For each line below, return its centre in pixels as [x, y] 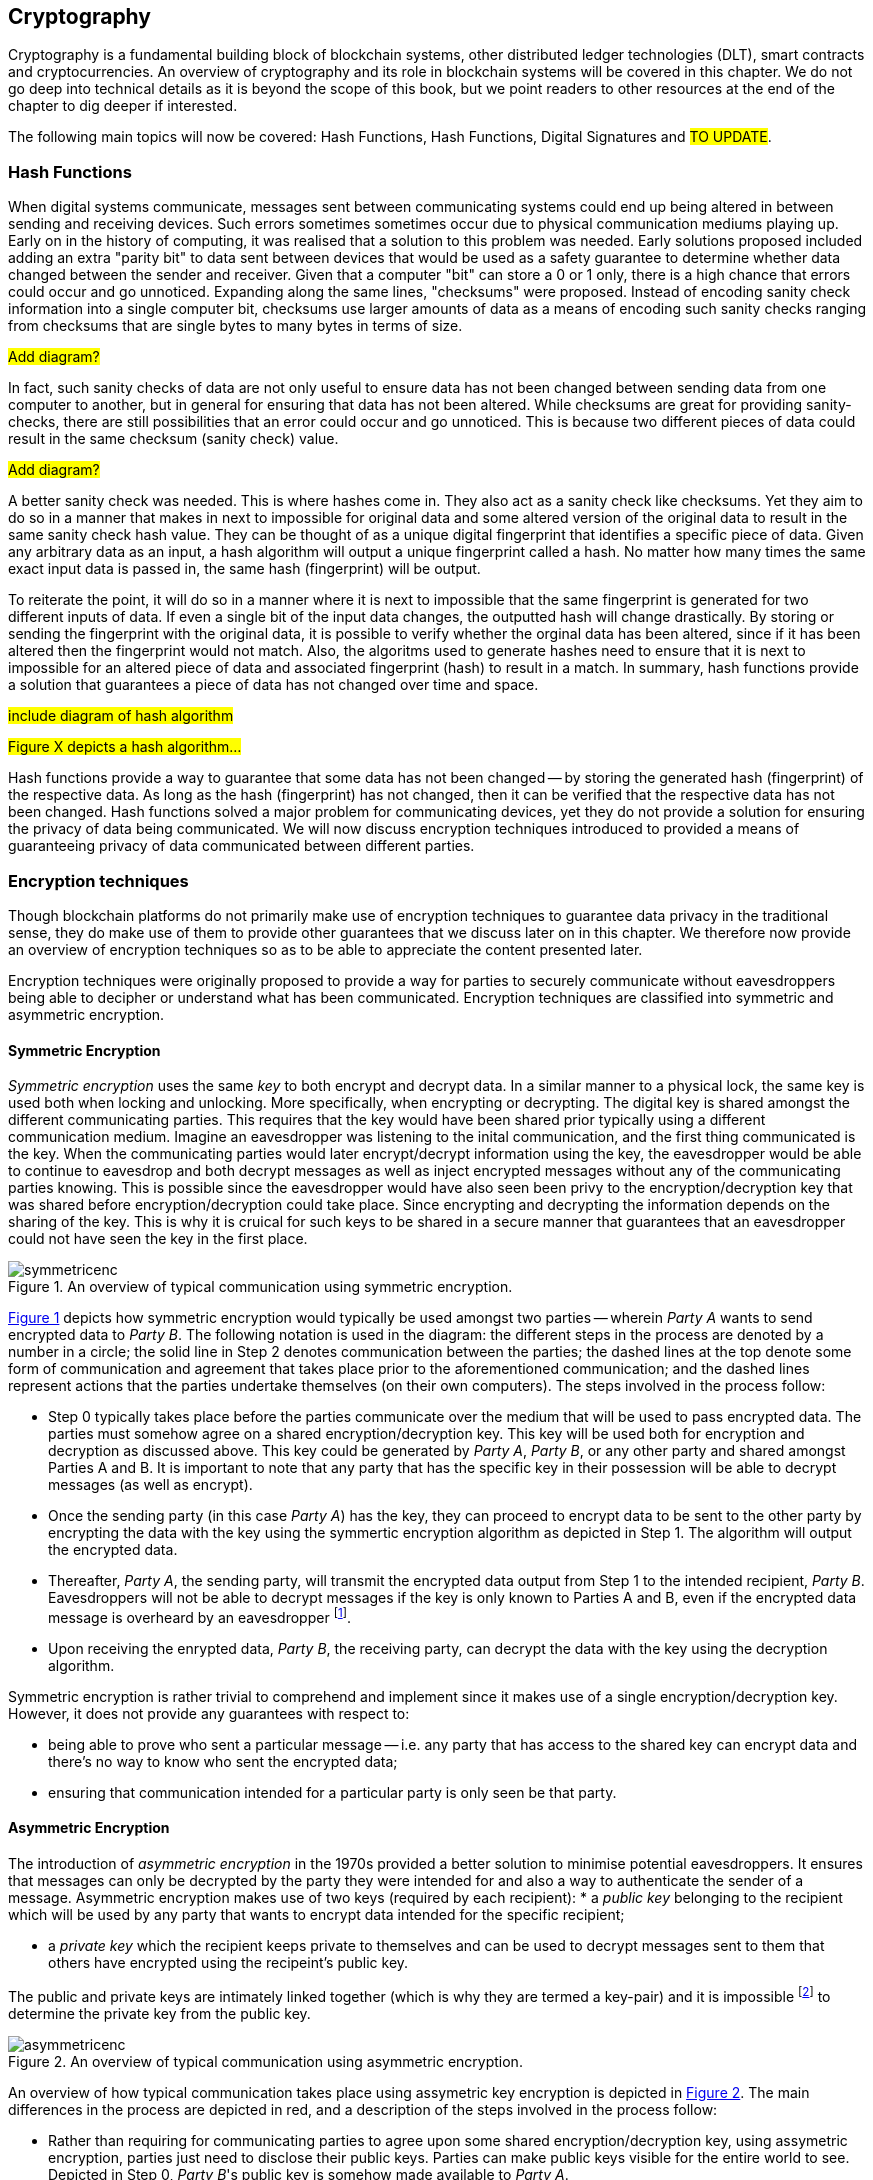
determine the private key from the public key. [159, 2013]
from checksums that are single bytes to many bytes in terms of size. [235, 326]
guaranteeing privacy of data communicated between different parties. [241, 846]
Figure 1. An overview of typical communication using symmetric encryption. [260, 1287]
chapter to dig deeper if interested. [123, 106]
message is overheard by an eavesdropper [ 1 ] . [199, 1616]
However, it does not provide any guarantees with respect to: [209, 1713]
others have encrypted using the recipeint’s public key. [228, 1963]
